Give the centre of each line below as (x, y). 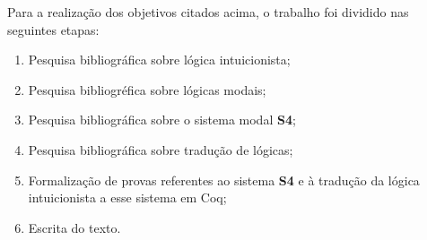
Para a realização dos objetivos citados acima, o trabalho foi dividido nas (208, 12)
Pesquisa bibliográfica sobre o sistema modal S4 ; (162, 120)
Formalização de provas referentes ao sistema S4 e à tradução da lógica (224, 180)
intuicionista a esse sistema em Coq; (127, 197)
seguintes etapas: (53, 29)
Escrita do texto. (74, 227)
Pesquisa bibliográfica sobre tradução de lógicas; (161, 149)
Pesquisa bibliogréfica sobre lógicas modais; (147, 89)
